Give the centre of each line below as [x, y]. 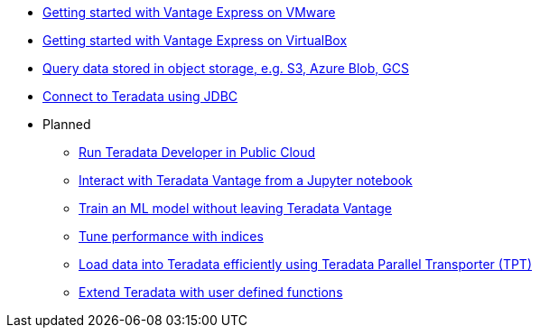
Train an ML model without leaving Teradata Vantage [236, 208]
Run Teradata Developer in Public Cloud [197, 152]
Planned [67, 124]
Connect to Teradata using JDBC [140, 96]
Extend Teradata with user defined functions [211, 292]
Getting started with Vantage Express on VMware [189, 12]
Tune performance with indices [171, 236]
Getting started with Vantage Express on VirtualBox [195, 40]
